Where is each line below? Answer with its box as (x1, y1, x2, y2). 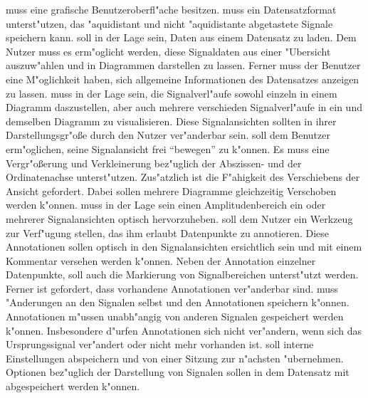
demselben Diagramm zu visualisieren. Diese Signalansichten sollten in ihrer (6, 113, 337, 128)
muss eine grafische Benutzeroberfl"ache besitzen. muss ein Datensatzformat (6, 2, 337, 16)
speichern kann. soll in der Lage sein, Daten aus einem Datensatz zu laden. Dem (6, 30, 357, 45)
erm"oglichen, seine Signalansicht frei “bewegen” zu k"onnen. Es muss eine (6, 141, 330, 156)
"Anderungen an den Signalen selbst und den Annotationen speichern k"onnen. (6, 295, 349, 310)
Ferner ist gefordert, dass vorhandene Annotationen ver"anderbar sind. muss (6, 281, 339, 295)
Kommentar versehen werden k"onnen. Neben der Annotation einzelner (6, 253, 316, 268)
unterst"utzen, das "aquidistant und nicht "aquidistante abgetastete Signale (6, 16, 333, 31)
